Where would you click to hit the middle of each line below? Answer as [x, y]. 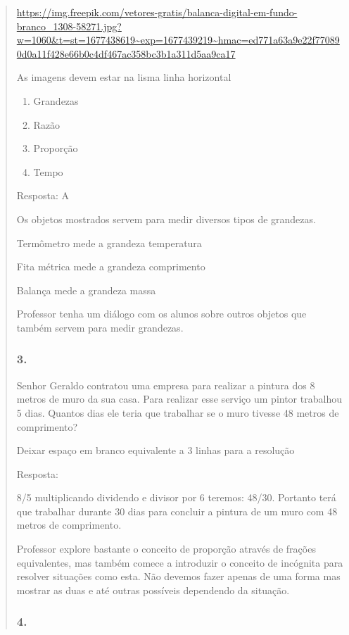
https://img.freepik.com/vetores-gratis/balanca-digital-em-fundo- [157, 12]
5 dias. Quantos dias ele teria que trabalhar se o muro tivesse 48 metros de [178, 412]
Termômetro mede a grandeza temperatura [109, 243]
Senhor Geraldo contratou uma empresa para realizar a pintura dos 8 [166, 385]
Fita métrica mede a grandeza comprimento [111, 266]
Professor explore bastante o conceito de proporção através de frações [166, 549]
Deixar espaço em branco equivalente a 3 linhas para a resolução [156, 450]
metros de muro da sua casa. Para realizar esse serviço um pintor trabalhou [179, 399]
